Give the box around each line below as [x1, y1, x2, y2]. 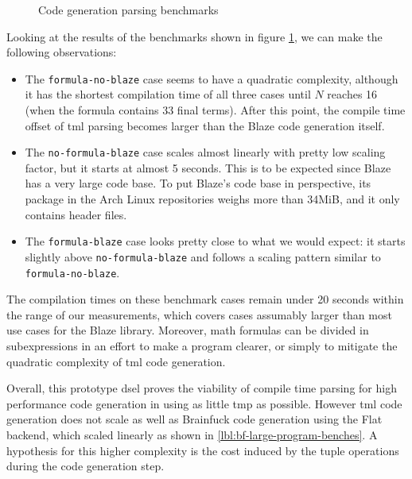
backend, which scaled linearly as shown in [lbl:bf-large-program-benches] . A [6, 426, 378, 442]
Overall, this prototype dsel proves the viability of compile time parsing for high [6, 380, 397, 396]
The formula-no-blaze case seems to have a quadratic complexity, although [25, 70, 398, 87]
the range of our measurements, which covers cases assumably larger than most [6, 306, 392, 323]
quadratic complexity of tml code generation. [6, 353, 226, 369]
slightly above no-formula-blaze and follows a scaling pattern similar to [25, 248, 381, 265]
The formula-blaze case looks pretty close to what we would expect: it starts [25, 233, 406, 249]
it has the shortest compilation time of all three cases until [25, 86, 311, 102]
